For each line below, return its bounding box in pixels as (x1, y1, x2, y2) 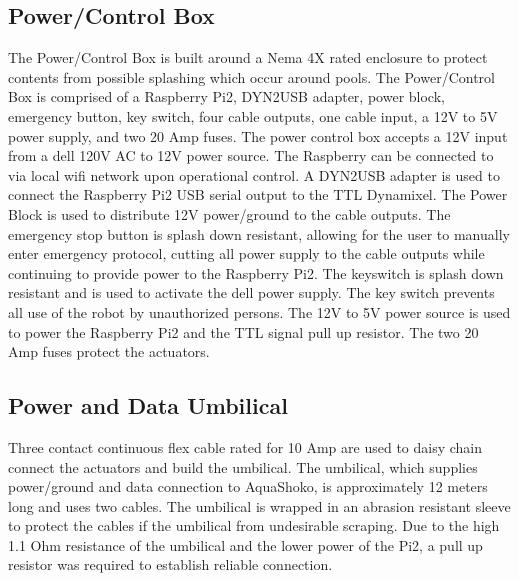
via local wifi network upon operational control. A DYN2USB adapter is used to (8, 164, 500, 185)
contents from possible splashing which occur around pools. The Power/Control (8, 66, 495, 87)
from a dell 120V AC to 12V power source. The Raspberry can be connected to (8, 145, 494, 166)
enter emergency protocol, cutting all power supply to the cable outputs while (8, 243, 485, 264)
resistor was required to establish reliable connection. (8, 554, 333, 575)
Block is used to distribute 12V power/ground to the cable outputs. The (8, 203, 451, 224)
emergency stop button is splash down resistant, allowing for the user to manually (8, 223, 510, 244)
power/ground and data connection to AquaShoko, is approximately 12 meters (8, 476, 488, 497)
